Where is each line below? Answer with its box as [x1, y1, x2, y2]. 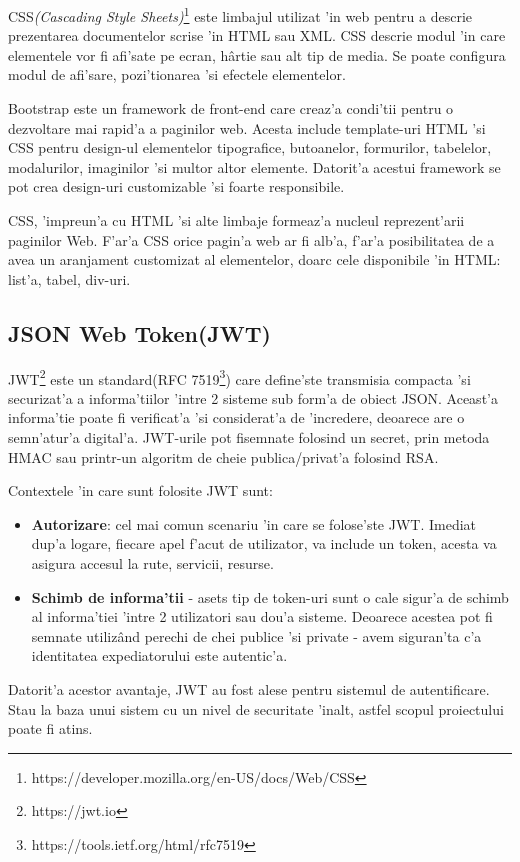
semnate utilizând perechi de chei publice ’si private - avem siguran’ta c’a [31, 625, 482, 646]
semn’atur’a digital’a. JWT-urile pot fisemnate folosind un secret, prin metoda [8, 427, 490, 448]
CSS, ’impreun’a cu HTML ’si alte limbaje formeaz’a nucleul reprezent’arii [8, 210, 465, 230]
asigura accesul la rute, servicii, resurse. [31, 552, 274, 573]
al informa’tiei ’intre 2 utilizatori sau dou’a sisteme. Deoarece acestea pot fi [31, 606, 493, 627]
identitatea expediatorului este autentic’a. [31, 645, 288, 666]
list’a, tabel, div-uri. [8, 268, 131, 289]
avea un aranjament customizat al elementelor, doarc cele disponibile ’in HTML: [8, 249, 501, 270]
